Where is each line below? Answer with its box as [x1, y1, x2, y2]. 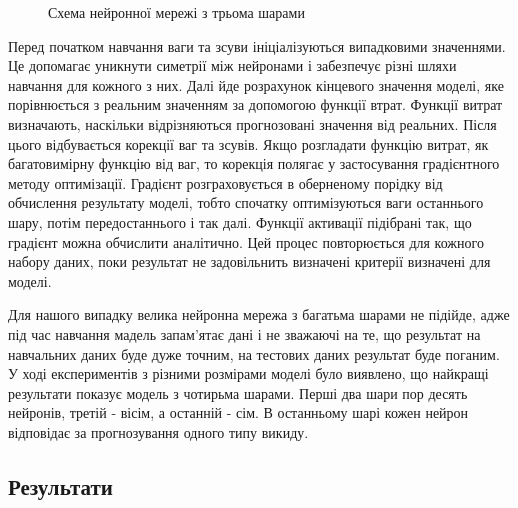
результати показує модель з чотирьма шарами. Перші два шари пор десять [8, 382, 468, 403]
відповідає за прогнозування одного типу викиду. [8, 421, 309, 442]
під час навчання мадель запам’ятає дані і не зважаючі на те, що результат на [8, 323, 481, 344]
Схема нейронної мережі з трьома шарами [48, 2, 305, 22]
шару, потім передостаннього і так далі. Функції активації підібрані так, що [8, 211, 472, 232]
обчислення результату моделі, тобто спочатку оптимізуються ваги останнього [8, 192, 484, 213]
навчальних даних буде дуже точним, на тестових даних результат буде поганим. [8, 343, 500, 364]
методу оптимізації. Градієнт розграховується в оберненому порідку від [8, 172, 443, 193]
